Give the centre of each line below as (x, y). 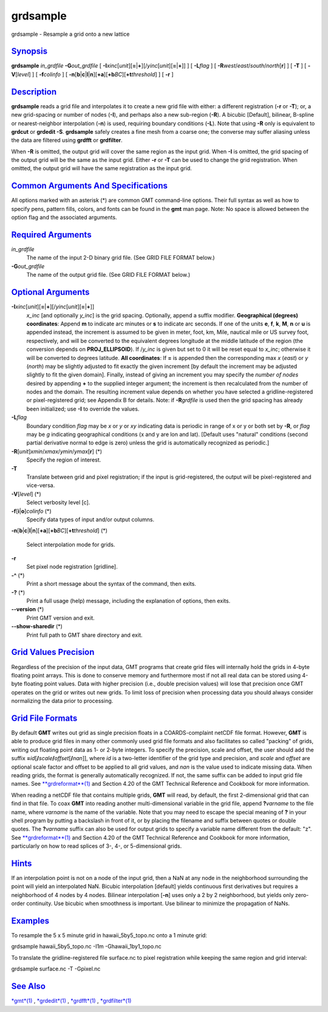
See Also (28, 986)
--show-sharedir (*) (37, 626)
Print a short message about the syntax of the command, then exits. (111, 584)
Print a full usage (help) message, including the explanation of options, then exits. (128, 601)
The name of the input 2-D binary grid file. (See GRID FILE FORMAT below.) (121, 258)
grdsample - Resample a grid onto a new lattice (70, 34)
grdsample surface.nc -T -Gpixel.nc (56, 969)
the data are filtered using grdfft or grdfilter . (67, 140)
